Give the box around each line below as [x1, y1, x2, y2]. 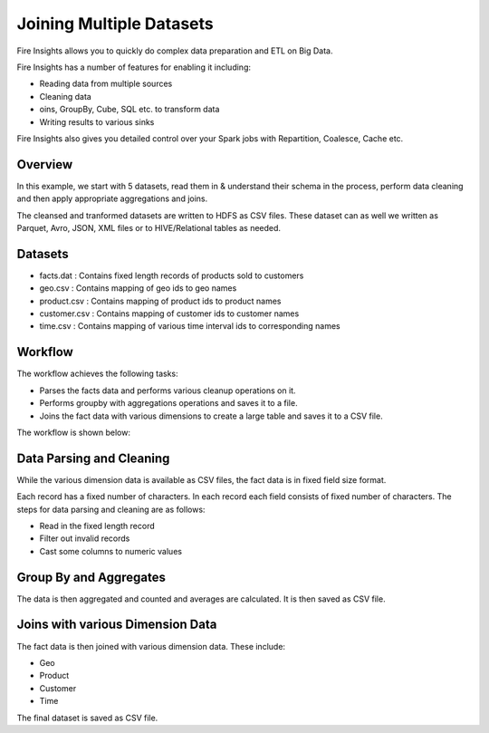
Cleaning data [39, 91, 92, 101]
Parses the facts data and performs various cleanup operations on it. [39, 385, 296, 396]
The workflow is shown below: [16, 427, 131, 438]
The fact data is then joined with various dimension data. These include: [16, 641, 285, 651]
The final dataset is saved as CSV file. [16, 712, 158, 723]
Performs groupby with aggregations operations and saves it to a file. [39, 398, 298, 409]
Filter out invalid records [39, 533, 130, 544]
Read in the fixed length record [39, 520, 156, 531]
